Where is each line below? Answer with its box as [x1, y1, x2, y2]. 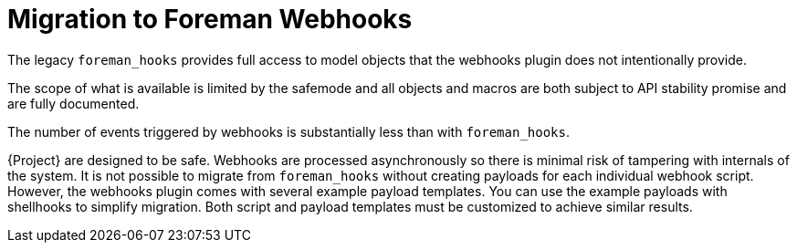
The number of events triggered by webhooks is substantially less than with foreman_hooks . [7, 123, 570, 140]
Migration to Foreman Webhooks [7, 4, 413, 35]
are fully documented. [7, 95, 140, 111]
